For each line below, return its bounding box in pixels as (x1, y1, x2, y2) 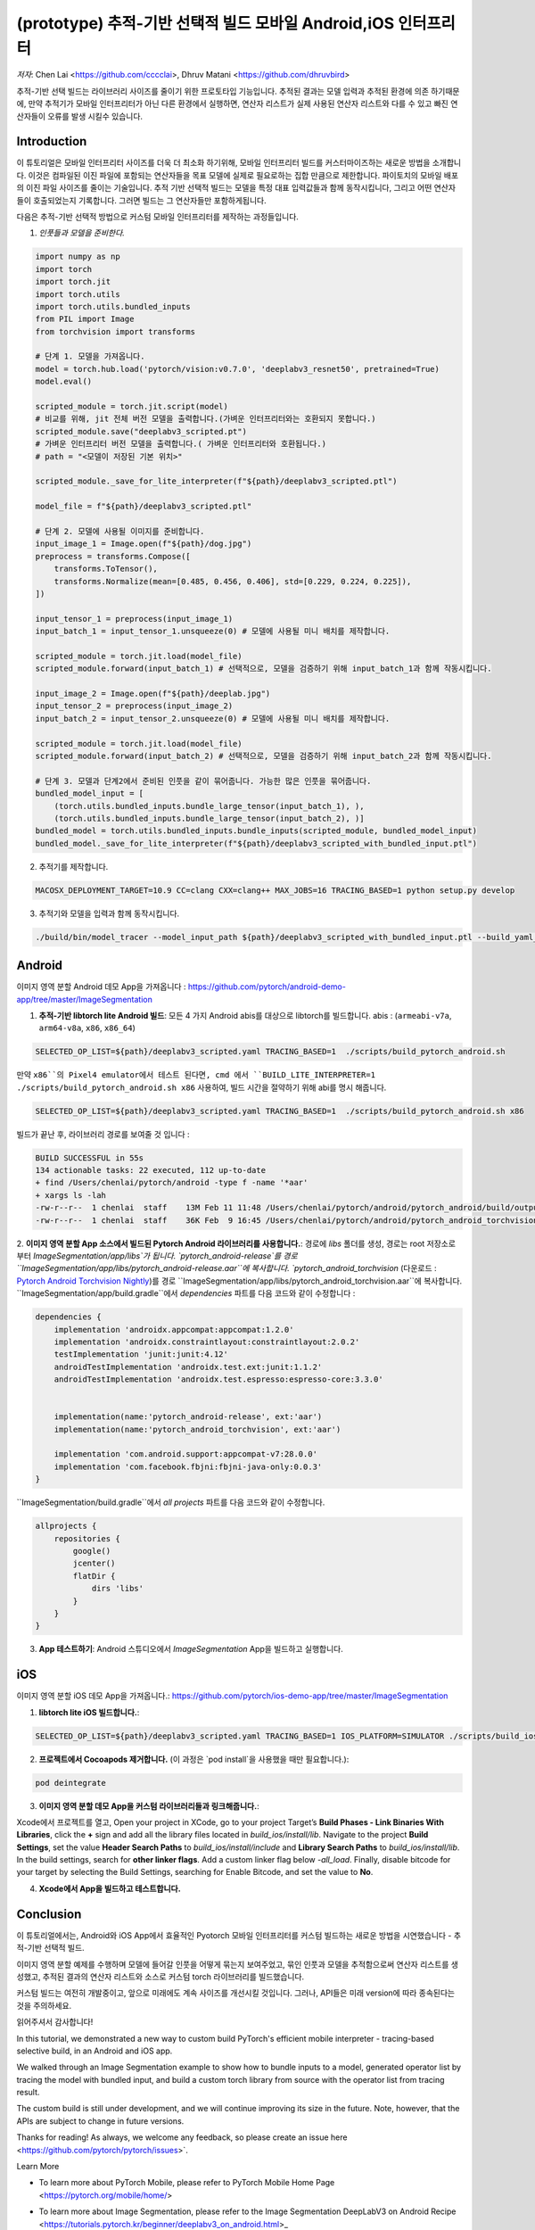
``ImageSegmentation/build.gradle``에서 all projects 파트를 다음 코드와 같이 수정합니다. (16, 1497, 325, 1507)
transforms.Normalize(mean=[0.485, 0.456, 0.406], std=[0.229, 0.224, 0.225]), (53, 576, 412, 586)
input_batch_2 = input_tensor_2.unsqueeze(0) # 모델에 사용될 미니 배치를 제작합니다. (35, 714, 391, 723)
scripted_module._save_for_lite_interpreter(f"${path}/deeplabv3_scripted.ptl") (35, 476, 398, 486)
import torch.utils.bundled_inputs (35, 301, 191, 311)
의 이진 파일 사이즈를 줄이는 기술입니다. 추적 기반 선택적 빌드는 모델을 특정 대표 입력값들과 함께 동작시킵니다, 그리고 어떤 (16, 183, 432, 194)
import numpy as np (35, 252, 120, 262)
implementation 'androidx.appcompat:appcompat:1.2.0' (53, 1325, 294, 1334)
